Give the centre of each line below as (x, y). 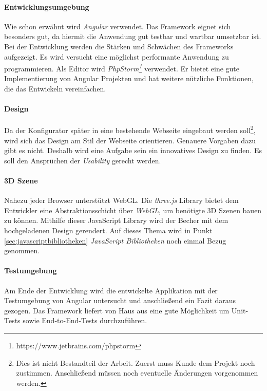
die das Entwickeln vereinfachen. (55, 89)
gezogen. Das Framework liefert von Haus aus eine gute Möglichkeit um (117, 310)
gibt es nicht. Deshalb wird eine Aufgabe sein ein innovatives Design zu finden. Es (133, 150)
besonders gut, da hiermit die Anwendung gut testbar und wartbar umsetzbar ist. (133, 36)
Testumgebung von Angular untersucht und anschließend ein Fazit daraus (120, 300)
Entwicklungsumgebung (47, 6)
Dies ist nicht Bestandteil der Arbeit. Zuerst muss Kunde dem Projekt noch (136, 362)
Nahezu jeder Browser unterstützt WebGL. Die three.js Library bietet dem (121, 200)
